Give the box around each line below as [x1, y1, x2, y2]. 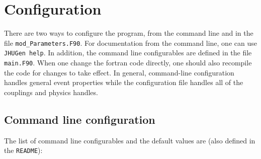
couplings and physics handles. [4, 87, 98, 97]
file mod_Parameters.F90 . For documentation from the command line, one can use [4, 37, 257, 48]
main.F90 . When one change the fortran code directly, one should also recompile [4, 57, 252, 68]
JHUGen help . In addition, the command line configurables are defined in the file [4, 47, 252, 58]
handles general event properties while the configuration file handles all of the [4, 77, 243, 88]
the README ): [4, 145, 43, 155]
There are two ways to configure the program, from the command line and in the [4, 28, 253, 38]
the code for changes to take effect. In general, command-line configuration [4, 67, 234, 77]
